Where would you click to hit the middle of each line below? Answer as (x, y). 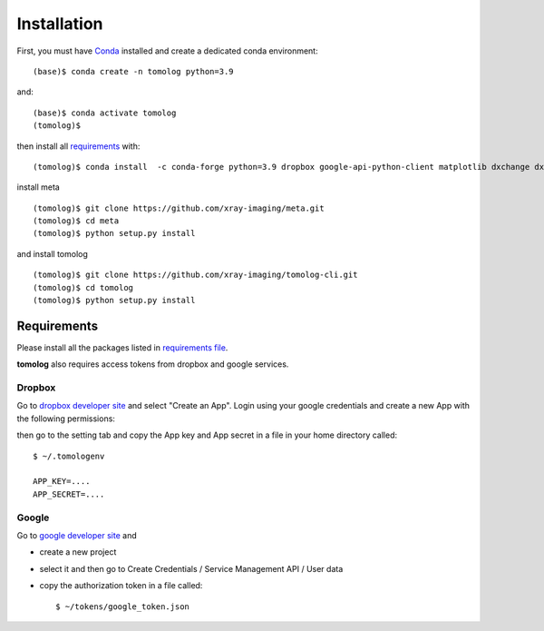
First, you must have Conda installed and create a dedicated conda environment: (167, 51)
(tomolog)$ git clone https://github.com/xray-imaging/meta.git (179, 208)
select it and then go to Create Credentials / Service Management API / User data (191, 568)
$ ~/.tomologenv (69, 456)
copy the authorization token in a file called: (121, 586)
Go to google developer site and (77, 535)
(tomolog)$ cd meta (76, 221)
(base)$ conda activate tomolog (105, 113)
